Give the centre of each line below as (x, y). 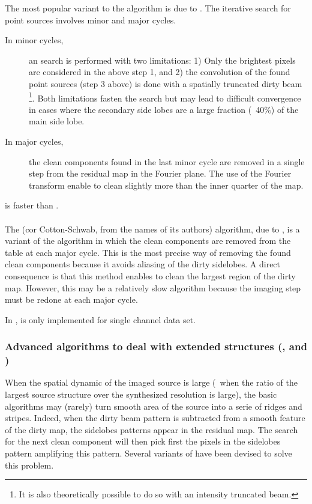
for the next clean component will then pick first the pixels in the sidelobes (143, 441)
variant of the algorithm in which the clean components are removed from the (148, 241)
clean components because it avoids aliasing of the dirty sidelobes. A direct (143, 264)
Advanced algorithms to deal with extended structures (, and (156, 346)
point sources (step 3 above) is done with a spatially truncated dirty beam (166, 83)
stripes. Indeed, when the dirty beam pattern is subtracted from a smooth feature (155, 418)
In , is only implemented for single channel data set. (100, 319)
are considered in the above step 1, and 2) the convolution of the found (160, 72)
